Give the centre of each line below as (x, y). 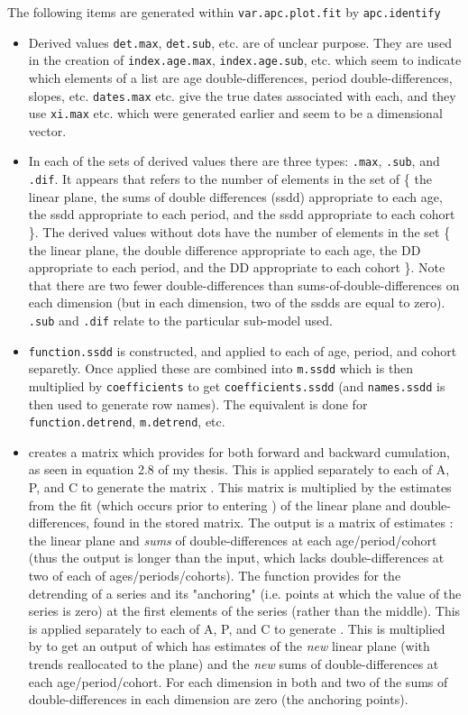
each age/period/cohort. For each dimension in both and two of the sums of (238, 681)
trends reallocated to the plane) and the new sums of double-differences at (234, 663)
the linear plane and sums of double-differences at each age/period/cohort (233, 540)
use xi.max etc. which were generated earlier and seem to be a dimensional (235, 113)
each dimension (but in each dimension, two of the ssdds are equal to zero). (237, 302)
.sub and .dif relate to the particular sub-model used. (180, 320)
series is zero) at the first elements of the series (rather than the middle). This (244, 611)
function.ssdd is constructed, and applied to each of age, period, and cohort (243, 350)
